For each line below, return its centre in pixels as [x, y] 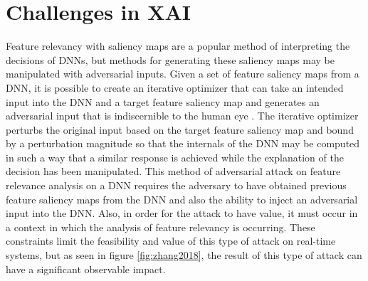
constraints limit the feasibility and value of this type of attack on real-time [171, 241]
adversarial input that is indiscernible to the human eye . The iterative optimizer [182, 116]
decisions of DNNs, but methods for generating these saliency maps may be [170, 59]
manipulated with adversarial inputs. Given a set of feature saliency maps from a [183, 74]
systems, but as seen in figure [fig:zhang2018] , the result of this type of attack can [184, 255]
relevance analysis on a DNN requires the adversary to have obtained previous [176, 185]
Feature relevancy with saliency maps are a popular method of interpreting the [178, 46]
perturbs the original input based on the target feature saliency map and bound [180, 129]
